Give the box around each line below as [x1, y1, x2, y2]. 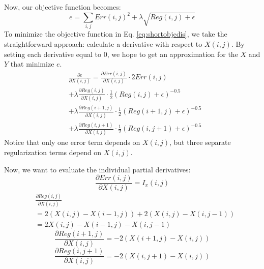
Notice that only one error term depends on [4, 137, 140, 147]
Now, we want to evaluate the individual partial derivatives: [4, 164, 191, 174]
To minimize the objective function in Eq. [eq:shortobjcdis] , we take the [4, 28, 227, 39]
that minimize [10, 58, 54, 69]
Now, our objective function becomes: [4, 2, 121, 12]
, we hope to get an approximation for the [107, 48, 238, 59]
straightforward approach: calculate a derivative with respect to [4, 39, 202, 49]
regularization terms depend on [4, 147, 102, 158]
